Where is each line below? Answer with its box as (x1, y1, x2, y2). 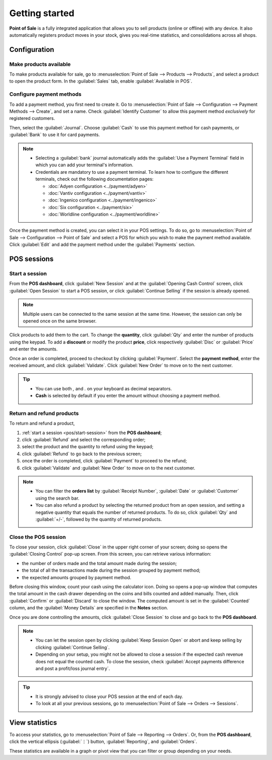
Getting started (9, 8, 75, 19)
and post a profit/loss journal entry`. (35, 665, 110, 671)
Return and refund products (9, 409, 79, 417)
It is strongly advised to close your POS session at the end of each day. (35, 693, 183, 700)
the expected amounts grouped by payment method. (22, 574, 131, 580)
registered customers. (9, 115, 55, 121)
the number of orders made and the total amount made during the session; (22, 560, 177, 566)
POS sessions (9, 255, 54, 263)
